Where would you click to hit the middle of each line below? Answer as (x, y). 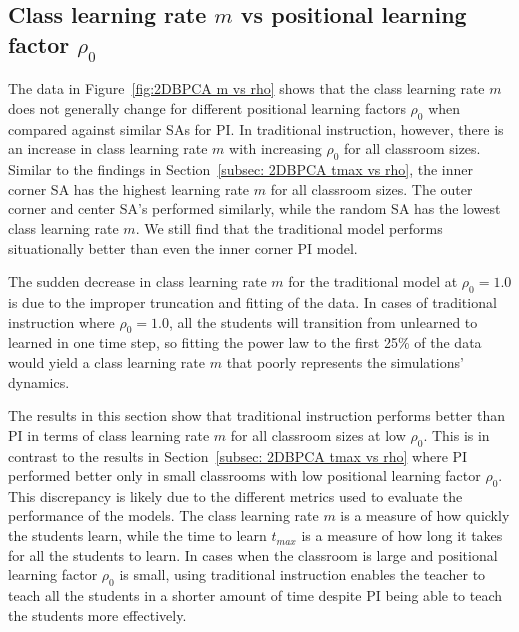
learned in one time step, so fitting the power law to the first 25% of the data (245, 342)
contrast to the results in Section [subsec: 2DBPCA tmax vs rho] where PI (238, 455)
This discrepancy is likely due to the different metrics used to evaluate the (235, 495)
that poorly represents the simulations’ (345, 361)
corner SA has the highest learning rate (129, 188)
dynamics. (39, 381)
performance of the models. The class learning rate (163, 515)
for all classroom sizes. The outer (371, 188)
